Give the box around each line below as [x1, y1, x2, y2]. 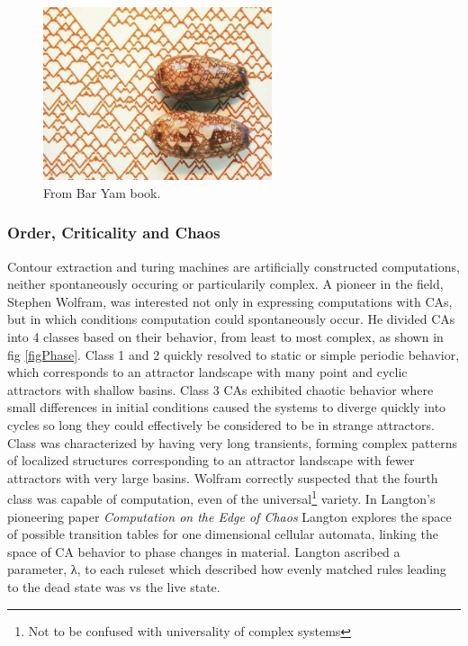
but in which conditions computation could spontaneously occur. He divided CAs [7, 310, 455, 328]
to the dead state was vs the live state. [7, 577, 220, 596]
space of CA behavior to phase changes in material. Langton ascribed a [7, 542, 400, 561]
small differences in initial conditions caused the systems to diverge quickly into [7, 398, 446, 417]
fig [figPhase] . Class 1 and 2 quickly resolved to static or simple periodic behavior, [7, 345, 460, 363]
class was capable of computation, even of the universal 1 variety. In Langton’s [7, 487, 436, 507]
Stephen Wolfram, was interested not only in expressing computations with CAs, [7, 292, 453, 310]
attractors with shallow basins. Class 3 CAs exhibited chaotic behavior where [7, 380, 434, 399]
